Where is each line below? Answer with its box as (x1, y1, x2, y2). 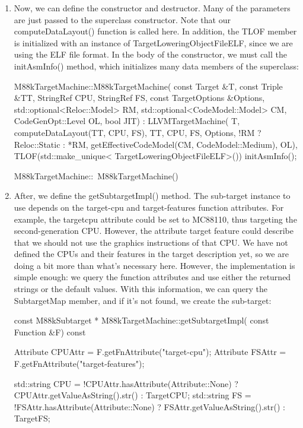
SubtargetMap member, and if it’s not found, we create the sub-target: (14, 294, 272, 306)
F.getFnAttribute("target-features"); (14, 357, 145, 370)
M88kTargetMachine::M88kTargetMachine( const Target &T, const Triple (14, 80, 283, 92)
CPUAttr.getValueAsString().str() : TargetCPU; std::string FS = (14, 389, 251, 401)
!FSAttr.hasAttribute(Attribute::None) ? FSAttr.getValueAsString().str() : (14, 400, 285, 413)
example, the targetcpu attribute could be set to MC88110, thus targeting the (14, 213, 297, 225)
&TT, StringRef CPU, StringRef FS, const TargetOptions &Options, (14, 91, 265, 104)
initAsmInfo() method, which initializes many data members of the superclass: (14, 59, 299, 72)
